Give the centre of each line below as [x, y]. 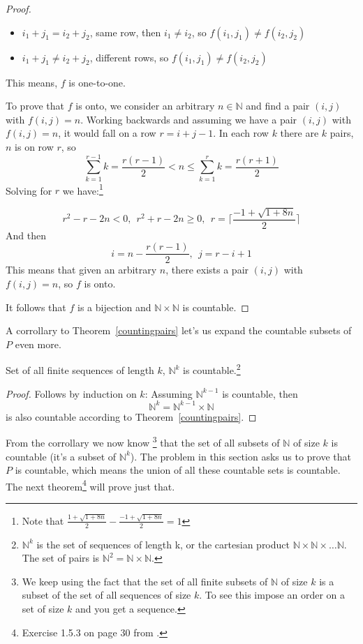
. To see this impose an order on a [272, 595]
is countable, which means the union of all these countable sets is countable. [178, 470]
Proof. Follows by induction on [71, 393]
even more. [38, 344]
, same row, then [125, 32]
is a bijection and [114, 307]
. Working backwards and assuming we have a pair [189, 119]
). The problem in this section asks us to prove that [240, 456]
